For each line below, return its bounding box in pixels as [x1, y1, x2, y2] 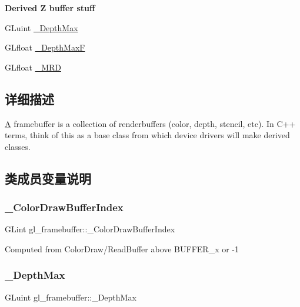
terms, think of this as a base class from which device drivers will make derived [5, 129, 290, 141]
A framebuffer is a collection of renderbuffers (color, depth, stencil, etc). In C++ [5, 117, 296, 129]
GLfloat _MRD [5, 61, 61, 73]
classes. [5, 140, 31, 152]
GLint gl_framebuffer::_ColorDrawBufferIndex [5, 223, 175, 235]
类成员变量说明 [5, 169, 91, 187]
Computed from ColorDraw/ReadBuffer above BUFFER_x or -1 [5, 242, 239, 255]
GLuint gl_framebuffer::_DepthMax [5, 291, 136, 303]
